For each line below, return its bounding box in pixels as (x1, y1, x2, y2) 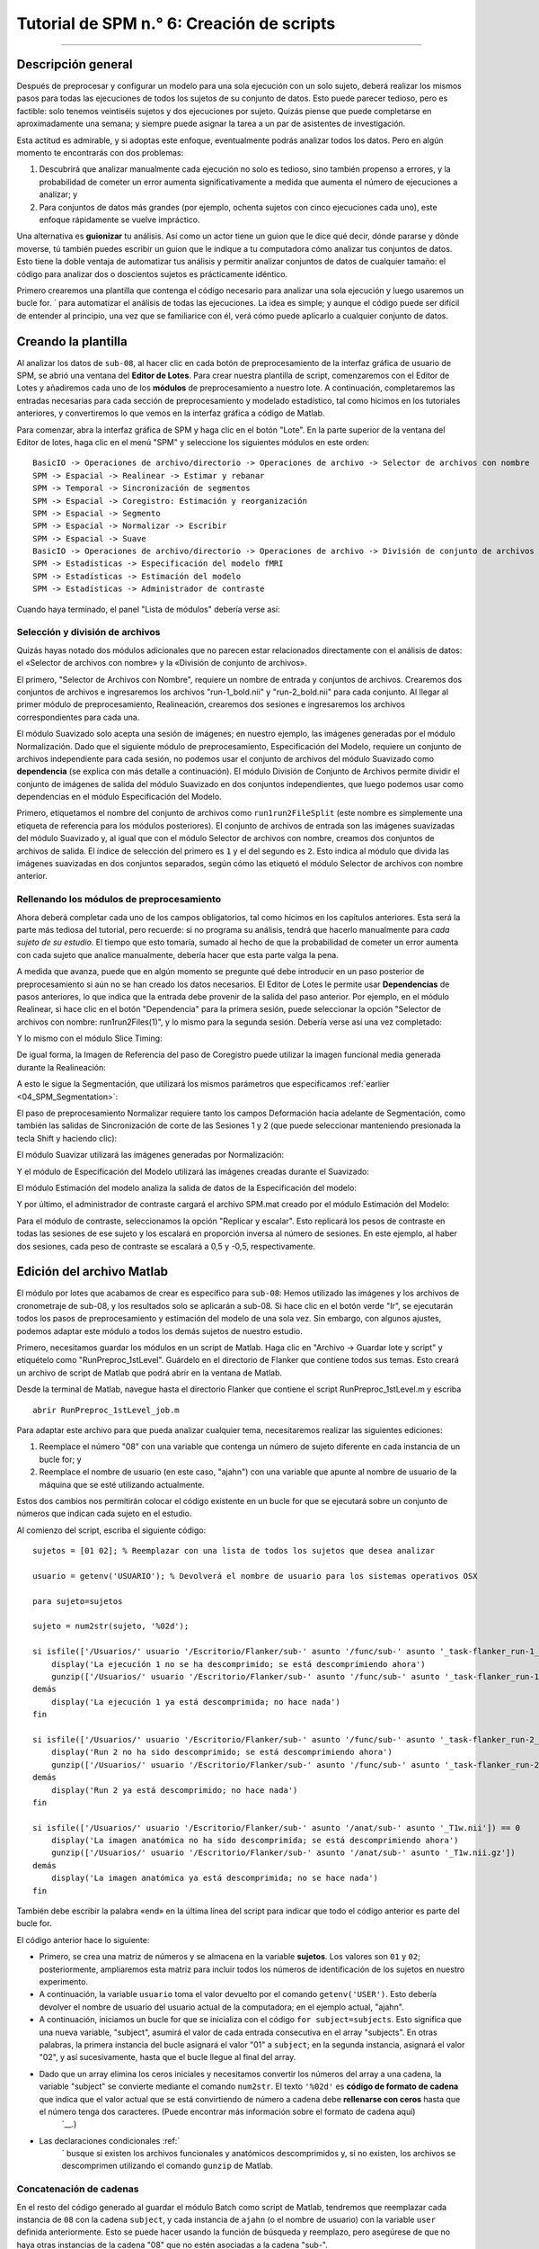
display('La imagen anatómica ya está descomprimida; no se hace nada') (50, 1873, 379, 1884)
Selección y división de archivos (16, 626, 161, 639)
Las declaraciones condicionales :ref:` (39, 2135, 181, 2146)
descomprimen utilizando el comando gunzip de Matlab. (61, 2160, 273, 2172)
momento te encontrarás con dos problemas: (16, 148, 184, 158)
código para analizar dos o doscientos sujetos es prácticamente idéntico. (16, 268, 288, 279)
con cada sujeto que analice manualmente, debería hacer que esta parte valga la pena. (16, 949, 339, 960)
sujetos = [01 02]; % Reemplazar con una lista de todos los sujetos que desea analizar (32, 1546, 436, 1556)
